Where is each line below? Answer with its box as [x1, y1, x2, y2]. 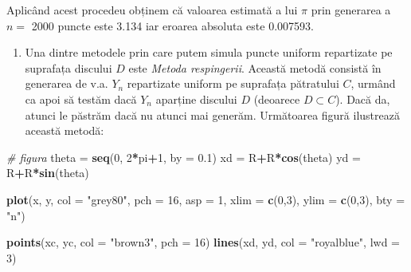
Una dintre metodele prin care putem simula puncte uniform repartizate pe [25, 44, 393, 61]
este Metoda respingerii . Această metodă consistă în [128, 59, 382, 76]
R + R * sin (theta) [6, 164, 89, 181]
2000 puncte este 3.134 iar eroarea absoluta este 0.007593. [31, 17, 314, 34]
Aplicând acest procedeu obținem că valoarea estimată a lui [6, 2, 298, 18]
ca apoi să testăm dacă [25, 90, 137, 107]
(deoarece [253, 90, 300, 107]
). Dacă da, [335, 90, 390, 107]
